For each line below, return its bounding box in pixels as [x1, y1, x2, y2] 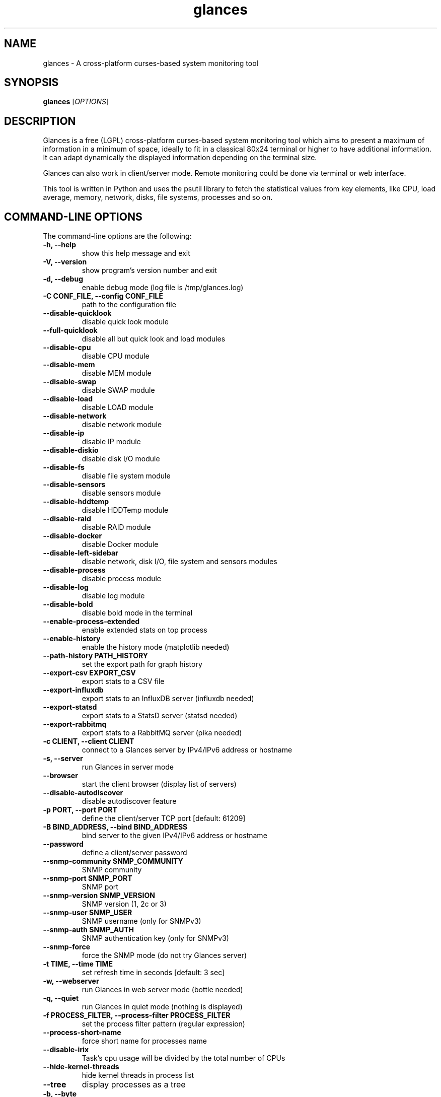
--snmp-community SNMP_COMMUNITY [43, 857, 183, 866]
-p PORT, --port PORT [43, 805, 117, 814]
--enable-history [43, 634, 101, 643]
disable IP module [82, 437, 141, 446]
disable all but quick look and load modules [82, 334, 226, 344]
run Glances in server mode [82, 763, 174, 772]
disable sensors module [82, 489, 161, 498]
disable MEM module [82, 369, 152, 378]
